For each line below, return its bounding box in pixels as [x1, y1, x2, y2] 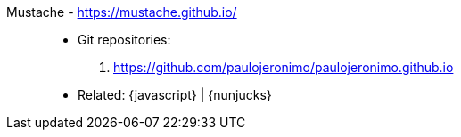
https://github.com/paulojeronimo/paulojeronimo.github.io [113, 60, 454, 75]
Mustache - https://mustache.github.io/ [6, 4, 237, 20]
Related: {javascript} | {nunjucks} [78, 87, 272, 102]
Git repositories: [78, 32, 171, 47]
